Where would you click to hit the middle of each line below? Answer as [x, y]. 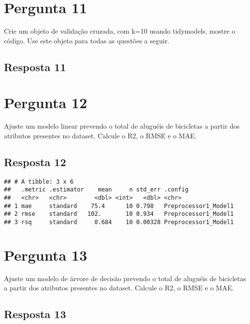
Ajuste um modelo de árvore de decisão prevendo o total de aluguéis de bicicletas [125, 278]
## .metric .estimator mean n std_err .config [96, 190]
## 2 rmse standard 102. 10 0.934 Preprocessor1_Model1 [119, 214]
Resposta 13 [35, 314]
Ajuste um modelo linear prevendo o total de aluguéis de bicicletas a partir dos [122, 126]
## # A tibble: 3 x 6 [39, 181]
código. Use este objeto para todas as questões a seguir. [87, 40]
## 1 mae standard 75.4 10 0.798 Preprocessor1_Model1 [119, 206]
